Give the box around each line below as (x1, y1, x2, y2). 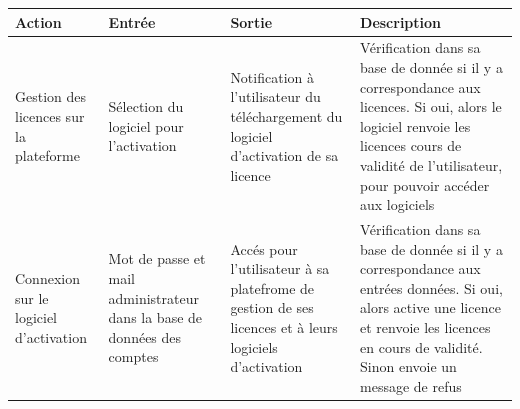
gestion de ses (230, 297, 314, 318)
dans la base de (108, 307, 203, 328)
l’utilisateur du (230, 86, 321, 107)
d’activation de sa (230, 145, 339, 166)
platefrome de (230, 277, 315, 298)
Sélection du (108, 96, 184, 117)
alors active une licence (360, 297, 501, 318)
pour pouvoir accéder (360, 174, 490, 195)
